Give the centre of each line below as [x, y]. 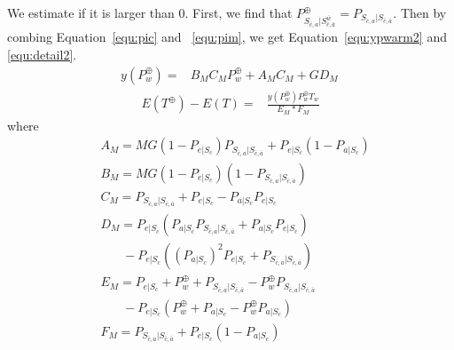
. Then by [420, 12]
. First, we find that [239, 12]
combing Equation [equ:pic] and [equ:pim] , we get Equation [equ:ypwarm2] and [227, 37]
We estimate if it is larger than [91, 12]
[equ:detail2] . [42, 55]
